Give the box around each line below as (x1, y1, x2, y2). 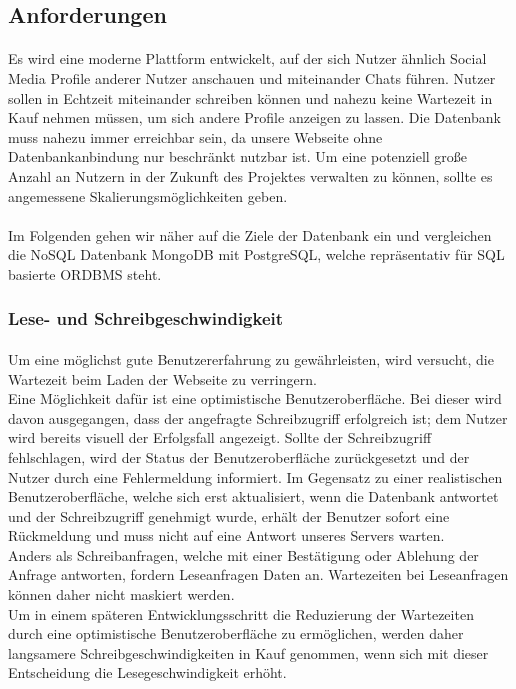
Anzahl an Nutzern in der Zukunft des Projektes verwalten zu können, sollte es (8, 165, 493, 186)
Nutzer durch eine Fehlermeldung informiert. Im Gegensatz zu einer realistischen (8, 466, 503, 487)
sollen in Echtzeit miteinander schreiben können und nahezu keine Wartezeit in (8, 87, 493, 108)
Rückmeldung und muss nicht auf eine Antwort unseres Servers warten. (8, 525, 445, 546)
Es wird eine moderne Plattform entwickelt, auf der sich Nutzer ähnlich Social (8, 48, 487, 69)
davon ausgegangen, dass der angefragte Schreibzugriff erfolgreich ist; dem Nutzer (8, 407, 508, 428)
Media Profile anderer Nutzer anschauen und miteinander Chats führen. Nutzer (8, 67, 496, 88)
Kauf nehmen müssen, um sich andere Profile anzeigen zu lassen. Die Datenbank (8, 107, 501, 128)
